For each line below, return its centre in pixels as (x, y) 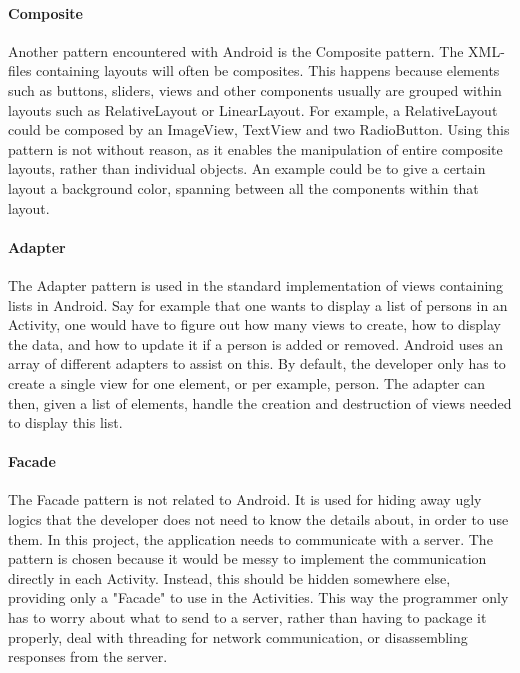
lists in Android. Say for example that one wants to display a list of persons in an (258, 304)
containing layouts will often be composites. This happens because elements (268, 70)
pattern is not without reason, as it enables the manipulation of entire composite (255, 148)
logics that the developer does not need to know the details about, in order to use (258, 519)
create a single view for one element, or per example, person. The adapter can (247, 382)
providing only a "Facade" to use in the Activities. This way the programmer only (258, 597)
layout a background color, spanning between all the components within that (243, 187)
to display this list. (65, 422)
